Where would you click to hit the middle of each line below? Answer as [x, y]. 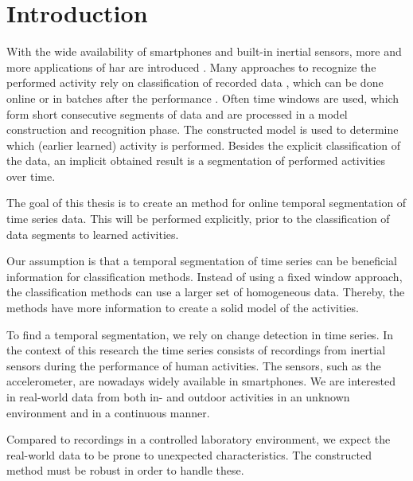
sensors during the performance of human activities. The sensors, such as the [194, 365]
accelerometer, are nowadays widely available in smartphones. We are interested [201, 381]
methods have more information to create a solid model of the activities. [183, 308]
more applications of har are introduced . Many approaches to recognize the [191, 66]
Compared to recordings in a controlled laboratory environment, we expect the [199, 439]
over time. [31, 176]
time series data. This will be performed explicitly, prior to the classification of [198, 219]
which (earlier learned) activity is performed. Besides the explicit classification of [204, 145]
